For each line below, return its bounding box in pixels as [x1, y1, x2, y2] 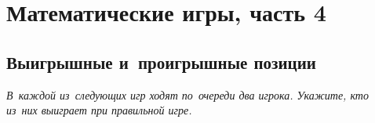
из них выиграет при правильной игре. [6, 102, 192, 118]
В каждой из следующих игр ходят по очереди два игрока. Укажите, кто [6, 86, 369, 103]
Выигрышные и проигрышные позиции [6, 49, 316, 74]
